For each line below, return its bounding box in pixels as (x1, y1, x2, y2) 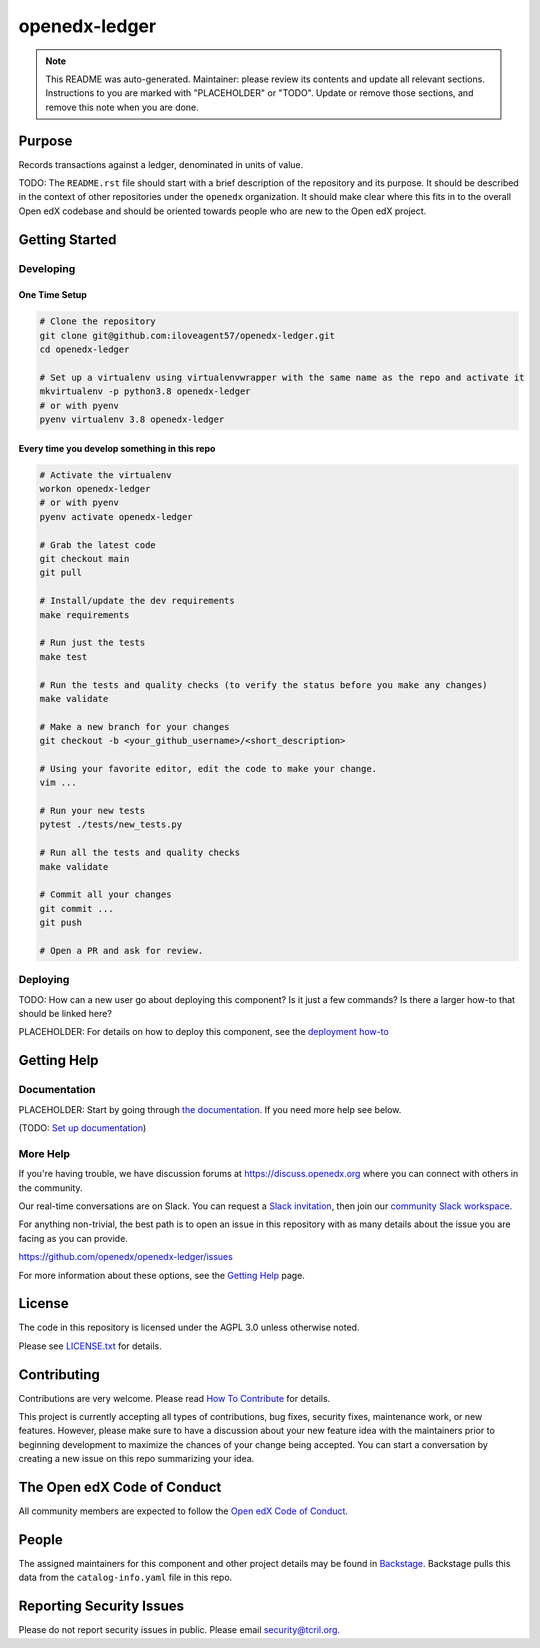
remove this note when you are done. (45, 101, 199, 113)
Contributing (18, 1366, 100, 1383)
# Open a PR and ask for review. (39, 945, 204, 956)
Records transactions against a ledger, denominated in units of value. (18, 158, 304, 170)
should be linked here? (18, 1008, 112, 1020)
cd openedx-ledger (39, 344, 130, 355)
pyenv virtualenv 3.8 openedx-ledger (39, 414, 225, 425)
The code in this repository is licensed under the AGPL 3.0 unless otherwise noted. (18, 1321, 360, 1334)
